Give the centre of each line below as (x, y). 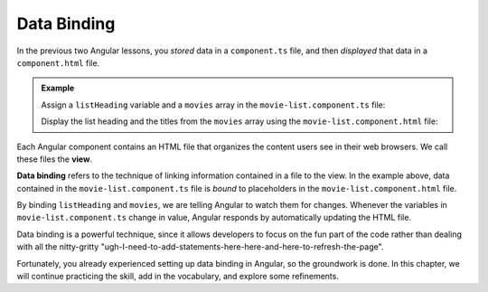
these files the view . (55, 159)
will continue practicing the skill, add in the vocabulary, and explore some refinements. (178, 277)
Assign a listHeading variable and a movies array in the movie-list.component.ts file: (213, 105)
